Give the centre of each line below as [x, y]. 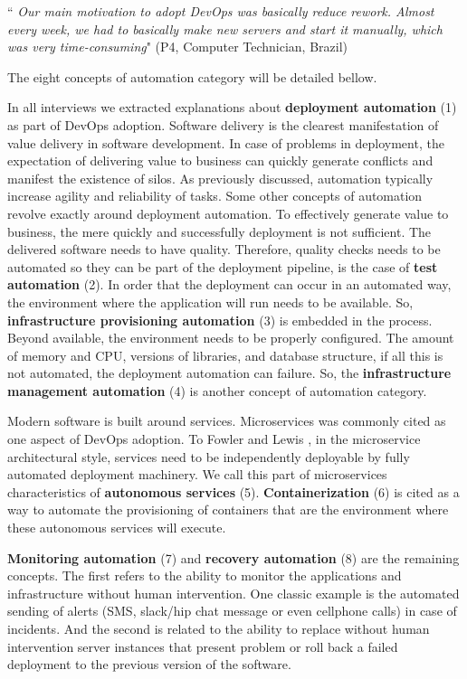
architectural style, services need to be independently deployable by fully [209, 456]
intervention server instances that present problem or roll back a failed [203, 646]
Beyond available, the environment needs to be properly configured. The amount [231, 338]
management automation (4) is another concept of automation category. [217, 390]
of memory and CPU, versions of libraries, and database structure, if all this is [225, 355]
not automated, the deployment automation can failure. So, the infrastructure [229, 373]
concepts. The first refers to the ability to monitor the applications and [205, 575]
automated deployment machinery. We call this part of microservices [197, 474]
